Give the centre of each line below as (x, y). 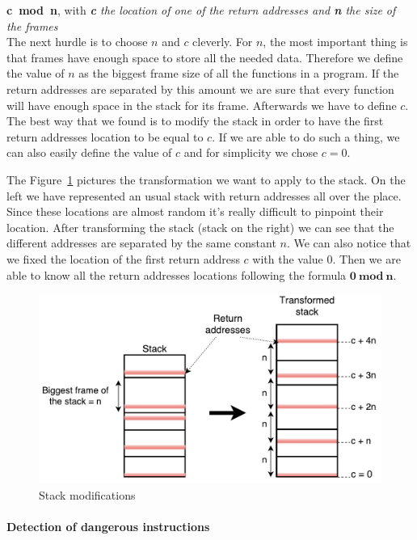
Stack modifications (87, 495)
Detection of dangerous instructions (108, 527)
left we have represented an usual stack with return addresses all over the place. (204, 195)
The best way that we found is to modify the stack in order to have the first (195, 121)
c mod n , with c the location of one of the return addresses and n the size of (201, 10)
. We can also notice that (349, 243)
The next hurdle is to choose (77, 42)
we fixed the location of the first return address (123, 258)
